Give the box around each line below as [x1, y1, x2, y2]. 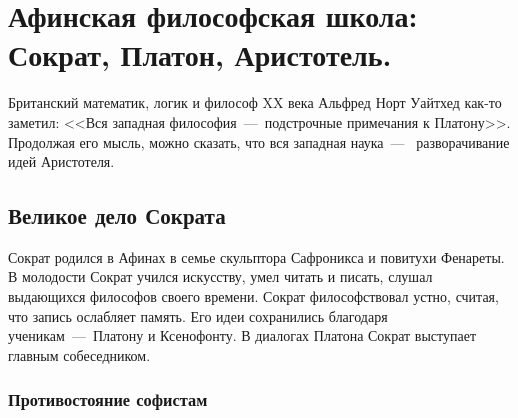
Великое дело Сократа [8, 200, 226, 231]
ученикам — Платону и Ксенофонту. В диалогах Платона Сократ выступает [8, 325, 477, 346]
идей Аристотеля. [8, 151, 115, 172]
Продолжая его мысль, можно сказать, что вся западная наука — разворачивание [8, 131, 510, 152]
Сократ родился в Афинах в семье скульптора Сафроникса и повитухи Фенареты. [8, 246, 505, 267]
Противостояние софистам [8, 387, 208, 412]
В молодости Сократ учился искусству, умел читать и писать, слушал [8, 266, 433, 287]
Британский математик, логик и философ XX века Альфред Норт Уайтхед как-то [8, 92, 502, 113]
